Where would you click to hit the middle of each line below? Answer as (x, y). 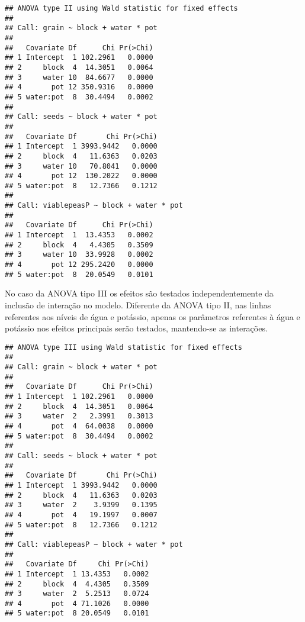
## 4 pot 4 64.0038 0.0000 (79, 426)
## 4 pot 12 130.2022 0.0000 (81, 176)
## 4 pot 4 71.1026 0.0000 (77, 603)
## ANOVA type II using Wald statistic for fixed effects (121, 8)
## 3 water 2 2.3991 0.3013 (79, 416)
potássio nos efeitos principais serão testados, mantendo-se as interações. (136, 328)
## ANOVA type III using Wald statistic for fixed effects (123, 347)
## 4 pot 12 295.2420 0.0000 (79, 265)
